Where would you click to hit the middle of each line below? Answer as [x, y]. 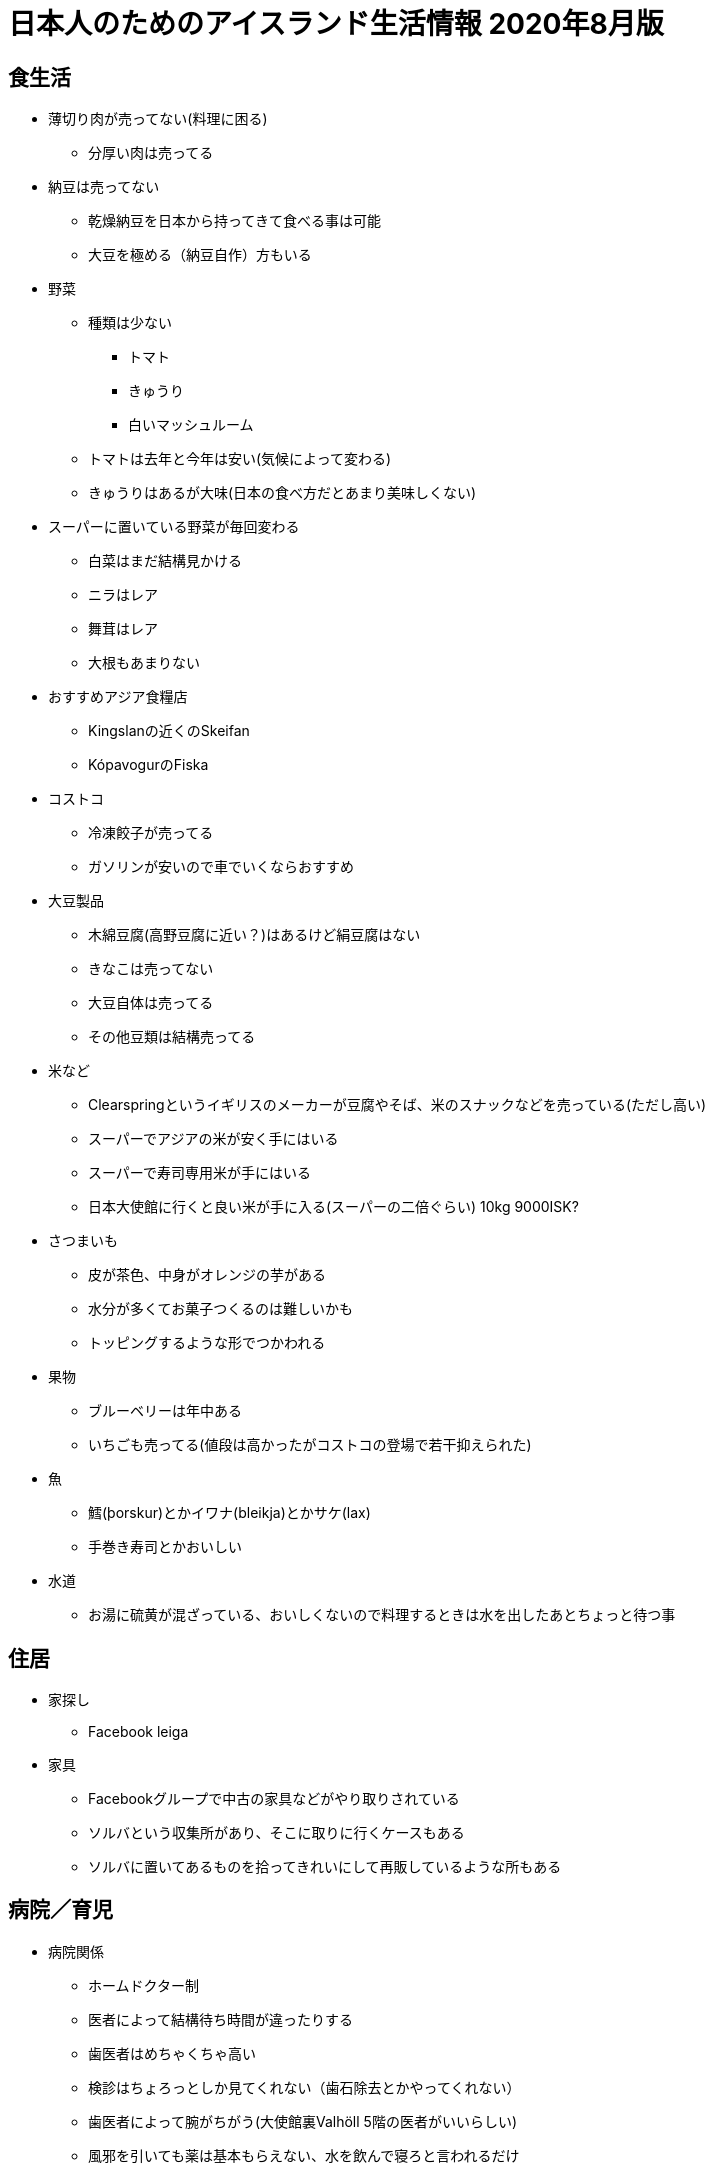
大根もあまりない [144, 663]
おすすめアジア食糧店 [118, 697]
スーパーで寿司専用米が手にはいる [200, 1173]
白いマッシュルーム [191, 425]
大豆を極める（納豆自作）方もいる [200, 255]
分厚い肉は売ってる [151, 153]
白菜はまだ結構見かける [165, 561]
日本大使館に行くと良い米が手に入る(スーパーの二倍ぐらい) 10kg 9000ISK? [333, 1207]
